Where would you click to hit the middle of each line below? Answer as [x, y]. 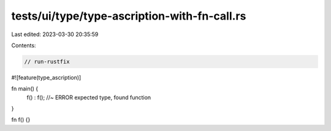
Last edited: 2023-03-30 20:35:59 [55, 34]
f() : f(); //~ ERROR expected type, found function [89, 97]
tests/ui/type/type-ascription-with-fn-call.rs [129, 16]
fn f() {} [21, 120]
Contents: [24, 45]
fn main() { [25, 89]
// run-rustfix [47, 62]
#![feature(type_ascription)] [46, 77]
